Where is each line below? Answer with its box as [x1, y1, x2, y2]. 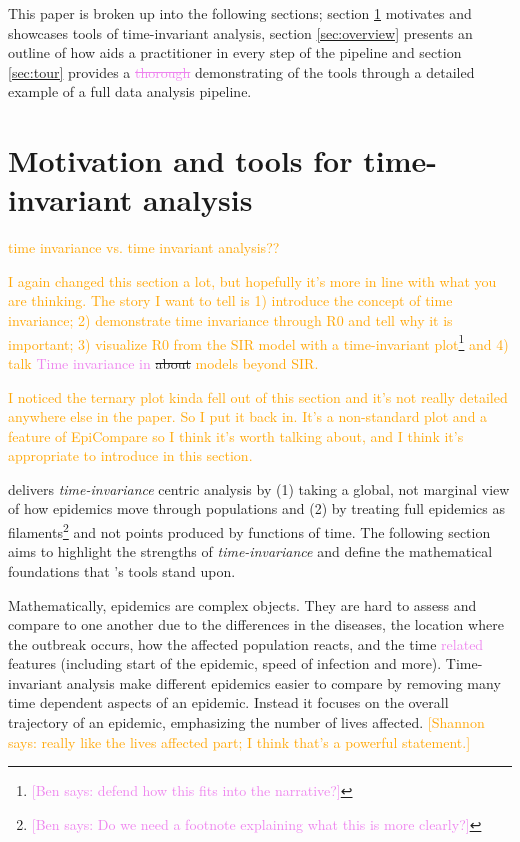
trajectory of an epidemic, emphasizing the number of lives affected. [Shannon [8, 712, 485, 733]
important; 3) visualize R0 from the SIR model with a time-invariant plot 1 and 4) [8, 330, 509, 354]
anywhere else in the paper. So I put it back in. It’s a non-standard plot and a [8, 406, 488, 427]
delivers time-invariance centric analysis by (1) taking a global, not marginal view [8, 478, 510, 499]
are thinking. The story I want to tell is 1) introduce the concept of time [8, 290, 453, 311]
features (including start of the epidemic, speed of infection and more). [8, 653, 442, 674]
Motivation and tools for [8, 140, 353, 181]
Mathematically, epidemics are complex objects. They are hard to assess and [8, 594, 477, 615]
